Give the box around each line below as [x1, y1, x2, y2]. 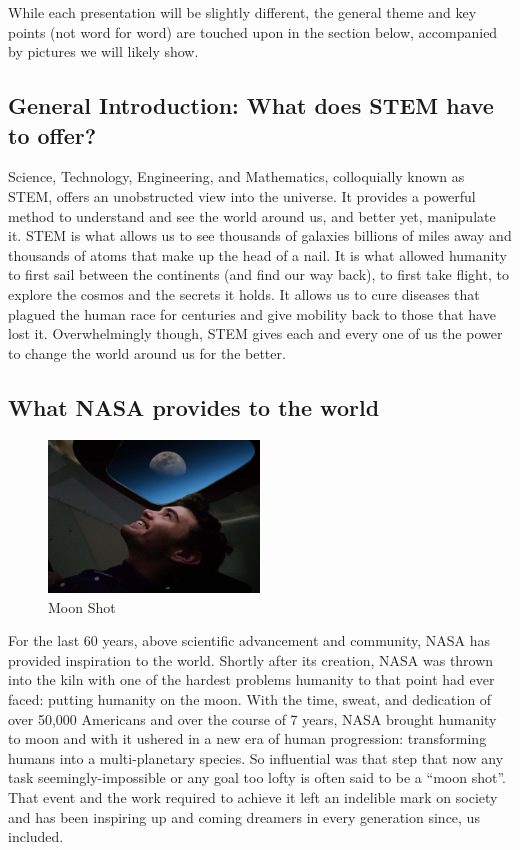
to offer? [8, 119, 97, 150]
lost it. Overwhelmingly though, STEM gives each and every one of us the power [8, 323, 503, 344]
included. [8, 826, 64, 847]
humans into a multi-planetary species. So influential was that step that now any [8, 747, 504, 768]
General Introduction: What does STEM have [8, 90, 494, 121]
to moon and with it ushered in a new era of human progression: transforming [8, 728, 487, 749]
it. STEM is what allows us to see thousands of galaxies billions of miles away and [8, 225, 512, 246]
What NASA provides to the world [8, 391, 380, 422]
